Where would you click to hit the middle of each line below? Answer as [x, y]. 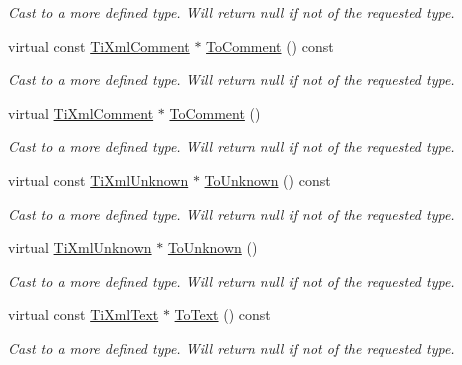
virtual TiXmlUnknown [80, 247]
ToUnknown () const [267, 179]
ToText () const [222, 314]
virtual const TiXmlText [83, 314]
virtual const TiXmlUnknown [98, 179]
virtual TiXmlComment [81, 112]
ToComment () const [270, 45]
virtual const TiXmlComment [99, 45]
